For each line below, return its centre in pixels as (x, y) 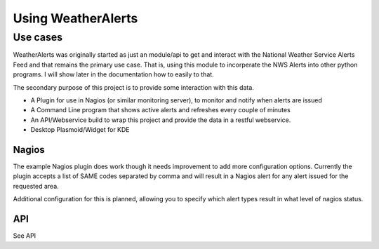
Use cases (38, 37)
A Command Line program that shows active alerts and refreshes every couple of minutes (160, 110)
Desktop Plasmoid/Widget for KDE (80, 130)
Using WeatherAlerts (75, 18)
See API (25, 236)
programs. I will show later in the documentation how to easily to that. (113, 74)
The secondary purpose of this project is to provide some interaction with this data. (133, 87)
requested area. (36, 186)
